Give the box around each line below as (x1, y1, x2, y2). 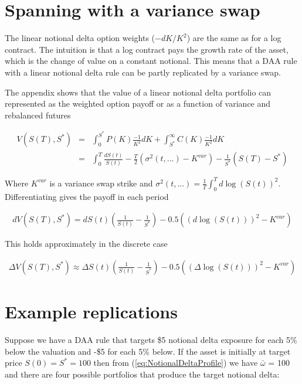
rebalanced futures (5, 108, 71, 121)
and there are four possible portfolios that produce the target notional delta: (5, 368, 280, 380)
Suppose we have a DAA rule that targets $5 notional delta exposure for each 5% (5, 334, 297, 346)
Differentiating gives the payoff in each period (5, 190, 169, 202)
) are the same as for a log (186, 32, 281, 44)
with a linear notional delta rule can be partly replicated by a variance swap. (5, 66, 281, 78)
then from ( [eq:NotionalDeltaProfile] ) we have (93, 356, 258, 369)
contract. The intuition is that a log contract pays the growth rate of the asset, (5, 43, 289, 55)
